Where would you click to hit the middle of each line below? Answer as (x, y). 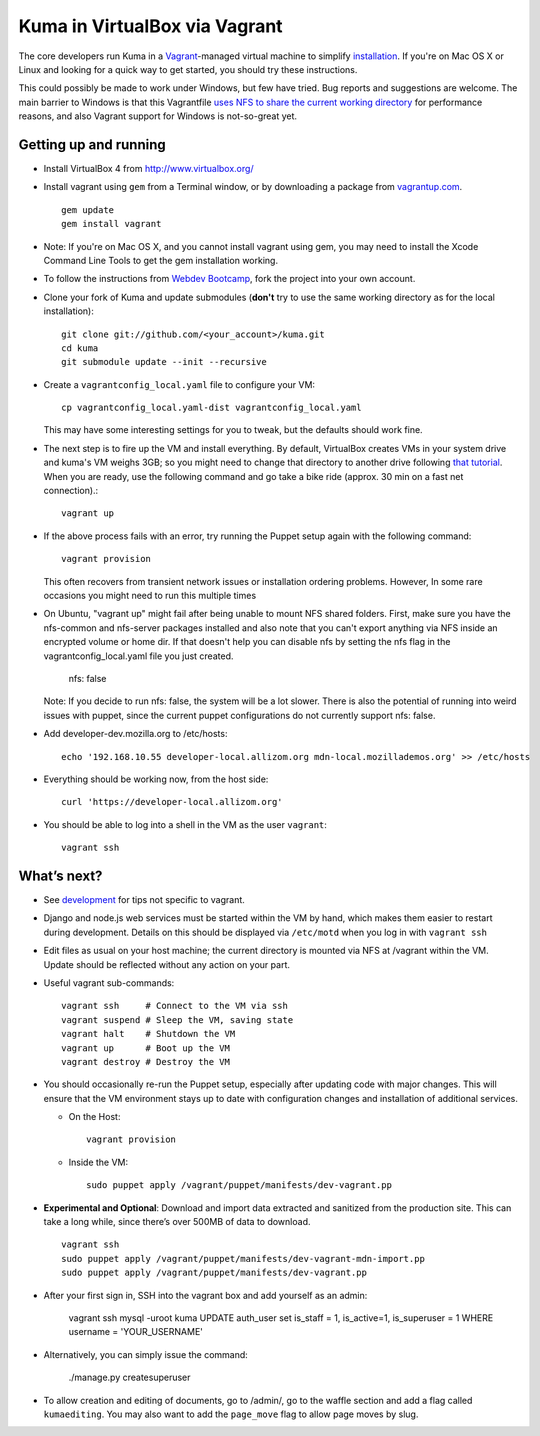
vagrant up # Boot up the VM (145, 1048)
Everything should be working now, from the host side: (156, 779)
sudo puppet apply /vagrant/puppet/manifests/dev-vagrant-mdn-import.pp (243, 1258)
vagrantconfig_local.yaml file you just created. (138, 656)
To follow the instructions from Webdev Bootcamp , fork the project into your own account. (229, 279)
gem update (88, 209)
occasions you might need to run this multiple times (150, 595)
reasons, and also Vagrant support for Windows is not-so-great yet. (158, 116)
